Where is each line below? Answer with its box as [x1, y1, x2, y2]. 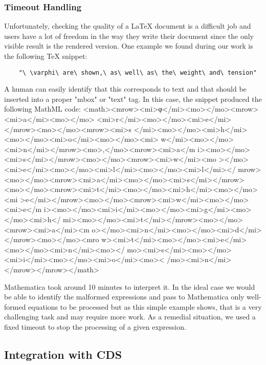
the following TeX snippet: [4, 51, 87, 61]
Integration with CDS [4, 346, 122, 362]
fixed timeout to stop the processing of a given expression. [4, 321, 186, 332]
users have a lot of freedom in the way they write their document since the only [4, 30, 254, 41]
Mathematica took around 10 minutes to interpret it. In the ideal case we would [4, 281, 255, 292]
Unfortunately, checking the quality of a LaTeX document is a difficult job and [4, 20, 251, 31]
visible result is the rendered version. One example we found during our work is [4, 40, 253, 51]
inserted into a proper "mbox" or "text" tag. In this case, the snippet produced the [4, 93, 262, 104]
